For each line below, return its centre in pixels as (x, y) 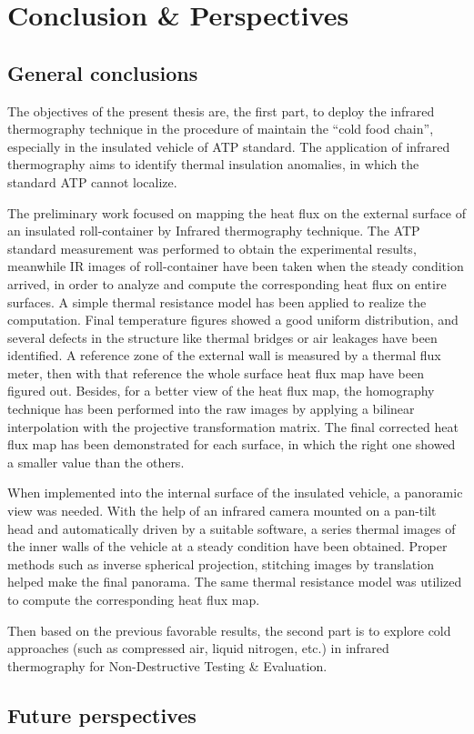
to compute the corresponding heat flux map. (134, 600)
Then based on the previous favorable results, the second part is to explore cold (229, 630)
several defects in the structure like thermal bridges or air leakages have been (222, 337)
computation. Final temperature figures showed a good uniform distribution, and (233, 320)
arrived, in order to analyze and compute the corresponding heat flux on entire (227, 283)
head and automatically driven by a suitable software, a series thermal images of (232, 528)
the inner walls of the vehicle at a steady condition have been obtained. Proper (227, 546)
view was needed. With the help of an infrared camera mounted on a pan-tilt (222, 511)
